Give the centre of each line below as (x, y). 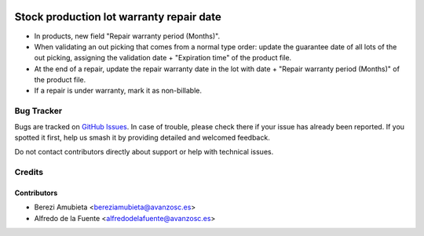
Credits (29, 172)
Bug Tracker (38, 111)
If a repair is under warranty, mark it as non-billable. (118, 91)
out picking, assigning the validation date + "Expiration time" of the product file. (163, 58)
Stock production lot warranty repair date (118, 17)
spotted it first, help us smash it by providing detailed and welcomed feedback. (142, 138)
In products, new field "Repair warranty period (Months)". (127, 36)
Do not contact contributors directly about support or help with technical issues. (144, 152)
